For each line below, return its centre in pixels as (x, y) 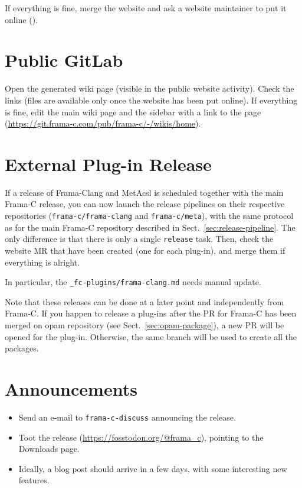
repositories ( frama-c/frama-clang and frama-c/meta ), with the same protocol (149, 215)
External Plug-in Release (108, 164)
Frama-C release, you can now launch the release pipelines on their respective (145, 204)
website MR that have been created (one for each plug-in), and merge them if (145, 250)
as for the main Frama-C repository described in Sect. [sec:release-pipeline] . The (150, 227)
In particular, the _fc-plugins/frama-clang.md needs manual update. (133, 282)
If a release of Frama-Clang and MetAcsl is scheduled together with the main (144, 192)
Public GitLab (64, 60)
